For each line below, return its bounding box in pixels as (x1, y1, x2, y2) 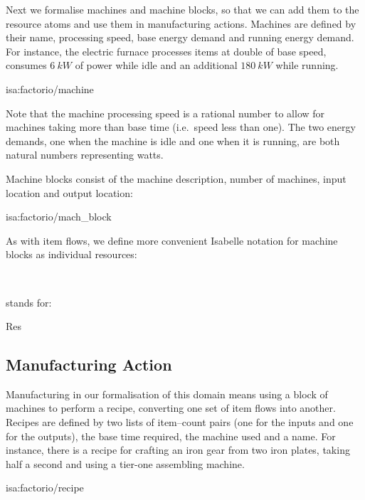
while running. (275, 58, 339, 73)
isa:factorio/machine (6, 81, 94, 96)
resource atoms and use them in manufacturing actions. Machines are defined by (6, 16, 356, 31)
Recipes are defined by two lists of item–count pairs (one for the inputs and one (6, 415, 354, 430)
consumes (6, 58, 47, 73)
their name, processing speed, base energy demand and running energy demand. (6, 30, 354, 45)
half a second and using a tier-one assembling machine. (6, 456, 245, 471)
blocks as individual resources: (6, 247, 137, 262)
